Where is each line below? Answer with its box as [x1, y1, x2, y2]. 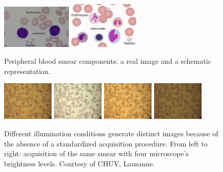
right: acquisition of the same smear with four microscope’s [4, 148, 189, 159]
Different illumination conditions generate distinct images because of [4, 128, 218, 139]
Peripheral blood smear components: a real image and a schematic [4, 56, 211, 66]
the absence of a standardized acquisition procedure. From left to [4, 138, 208, 149]
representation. [4, 65, 51, 76]
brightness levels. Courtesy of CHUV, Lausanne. [4, 158, 155, 168]
